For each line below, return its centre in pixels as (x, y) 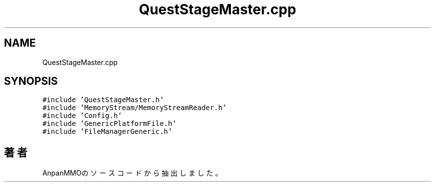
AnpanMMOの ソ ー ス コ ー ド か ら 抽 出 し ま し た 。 (132, 173)
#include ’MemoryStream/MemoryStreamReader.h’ (135, 108)
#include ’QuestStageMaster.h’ (103, 100)
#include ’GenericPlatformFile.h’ (109, 124)
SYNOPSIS (31, 81)
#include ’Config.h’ (82, 116)
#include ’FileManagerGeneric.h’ (107, 132)
